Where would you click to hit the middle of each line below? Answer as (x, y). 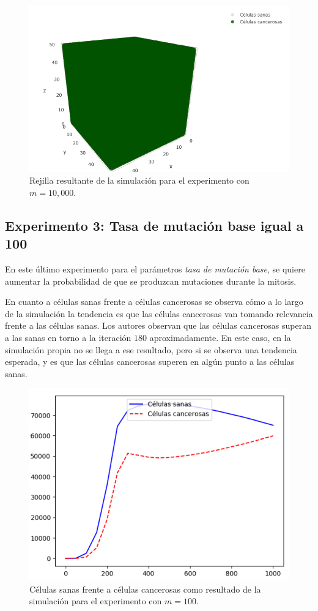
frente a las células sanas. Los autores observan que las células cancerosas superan (158, 325)
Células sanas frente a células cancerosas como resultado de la (145, 589)
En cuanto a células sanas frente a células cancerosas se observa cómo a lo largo (154, 302)
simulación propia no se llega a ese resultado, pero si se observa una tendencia (151, 349)
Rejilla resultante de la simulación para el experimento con (139, 180)
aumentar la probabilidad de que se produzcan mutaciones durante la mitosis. (151, 281)
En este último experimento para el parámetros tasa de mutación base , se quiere (155, 268)
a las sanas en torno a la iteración (68, 337)
